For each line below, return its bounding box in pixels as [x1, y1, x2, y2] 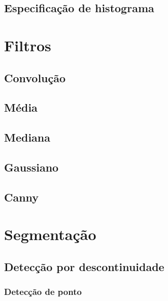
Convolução [4, 70, 66, 85]
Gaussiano [4, 159, 59, 175]
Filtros [4, 35, 51, 55]
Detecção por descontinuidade [4, 258, 164, 274]
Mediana [4, 129, 51, 145]
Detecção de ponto [4, 285, 82, 298]
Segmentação [4, 224, 96, 245]
